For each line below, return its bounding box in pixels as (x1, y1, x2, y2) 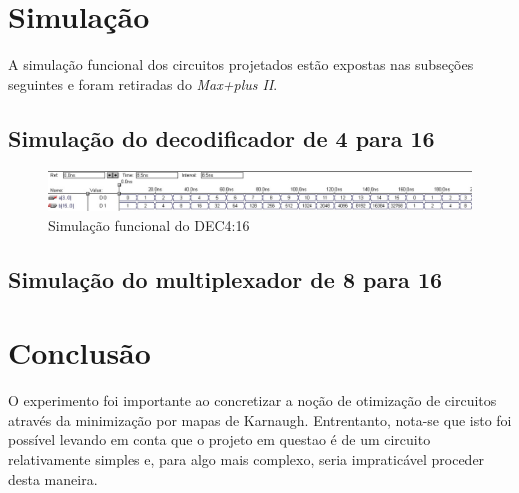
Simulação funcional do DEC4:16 (48, 214, 250, 235)
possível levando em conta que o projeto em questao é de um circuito (8, 429, 431, 450)
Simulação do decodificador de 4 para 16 (8, 122, 435, 153)
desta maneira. (8, 468, 98, 489)
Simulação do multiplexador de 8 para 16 (8, 263, 443, 294)
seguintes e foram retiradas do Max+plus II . (8, 73, 278, 94)
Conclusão (8, 332, 151, 373)
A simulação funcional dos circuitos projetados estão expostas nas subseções (8, 54, 474, 75)
